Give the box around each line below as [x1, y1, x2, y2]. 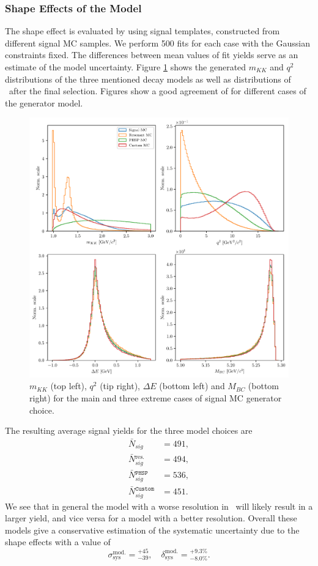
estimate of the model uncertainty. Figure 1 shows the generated [5, 61, 246, 73]
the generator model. [5, 96, 83, 109]
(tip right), [100, 379, 140, 392]
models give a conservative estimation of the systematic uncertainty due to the [5, 523, 300, 536]
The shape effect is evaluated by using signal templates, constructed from [5, 24, 280, 37]
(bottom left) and [159, 379, 225, 392]
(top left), [50, 379, 87, 392]
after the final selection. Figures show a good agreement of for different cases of [9, 84, 306, 97]
